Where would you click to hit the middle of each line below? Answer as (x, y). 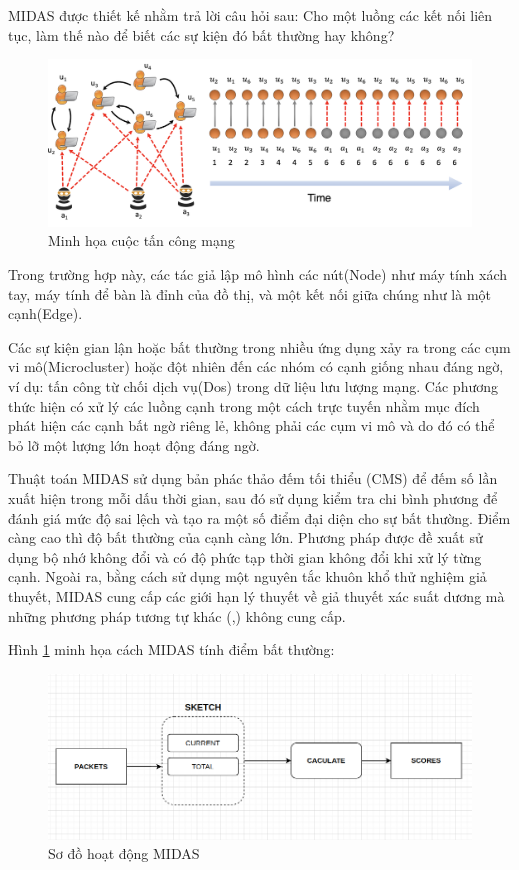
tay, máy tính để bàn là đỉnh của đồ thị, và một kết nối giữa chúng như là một (250, 293)
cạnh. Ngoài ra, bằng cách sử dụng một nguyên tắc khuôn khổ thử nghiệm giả (247, 576)
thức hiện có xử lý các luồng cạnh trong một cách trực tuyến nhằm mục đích (244, 405)
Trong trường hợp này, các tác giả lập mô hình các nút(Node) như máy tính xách (258, 274)
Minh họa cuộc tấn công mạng (141, 240)
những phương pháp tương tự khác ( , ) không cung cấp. (177, 615)
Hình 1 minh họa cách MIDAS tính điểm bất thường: (171, 649)
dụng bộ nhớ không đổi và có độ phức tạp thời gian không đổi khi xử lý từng (245, 556)
